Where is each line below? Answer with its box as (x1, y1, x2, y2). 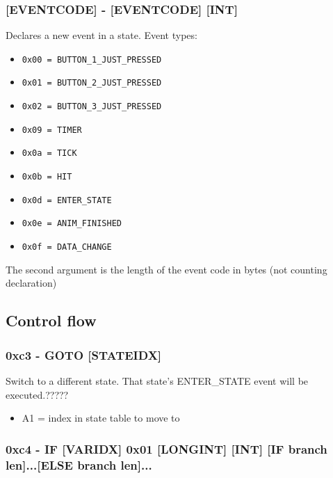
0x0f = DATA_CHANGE (22, 242, 112, 253)
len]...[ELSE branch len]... (6, 456, 152, 473)
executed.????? (6, 387, 69, 401)
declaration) (6, 276, 57, 290)
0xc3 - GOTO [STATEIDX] (6, 346, 162, 363)
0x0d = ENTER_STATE (22, 195, 112, 205)
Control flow (6, 310, 97, 331)
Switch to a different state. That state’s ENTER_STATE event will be (6, 373, 309, 388)
